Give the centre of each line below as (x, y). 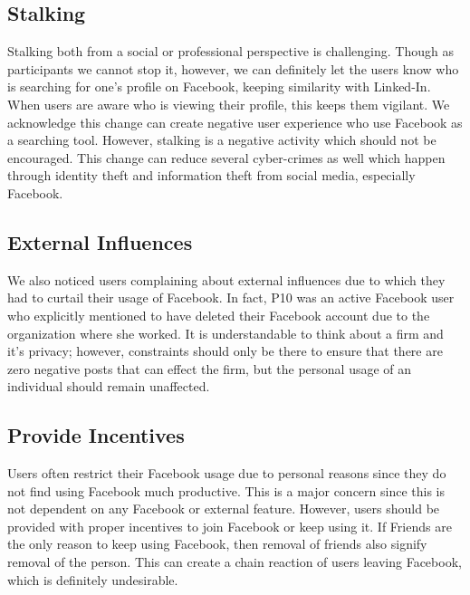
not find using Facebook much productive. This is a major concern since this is (226, 490)
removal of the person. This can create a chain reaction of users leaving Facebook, (235, 562)
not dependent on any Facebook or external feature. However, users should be (224, 509)
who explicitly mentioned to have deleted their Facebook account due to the (219, 315)
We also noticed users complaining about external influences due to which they (226, 279)
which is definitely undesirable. (93, 579)
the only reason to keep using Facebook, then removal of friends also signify (217, 544)
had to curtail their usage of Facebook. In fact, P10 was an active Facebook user (231, 297)
